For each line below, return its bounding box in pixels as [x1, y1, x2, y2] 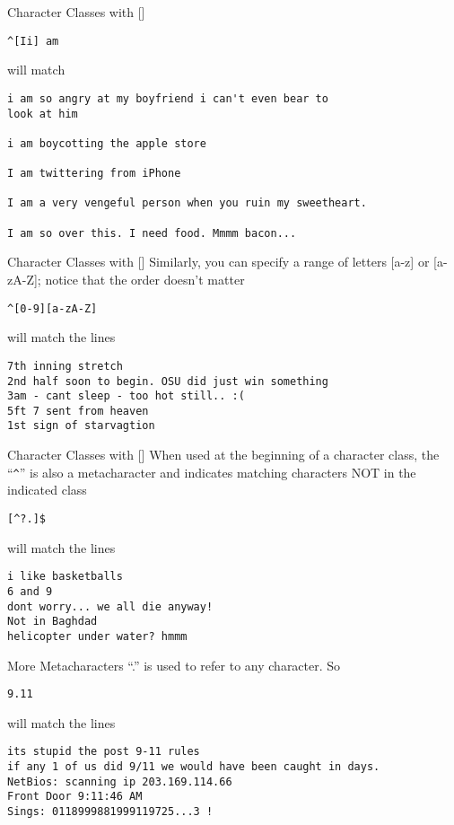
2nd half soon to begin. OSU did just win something [7, 374, 328, 388]
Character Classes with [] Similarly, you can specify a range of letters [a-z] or [7, 252, 430, 271]
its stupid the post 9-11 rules [7, 745, 200, 759]
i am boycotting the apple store [7, 136, 206, 150]
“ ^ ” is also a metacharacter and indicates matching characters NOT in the [7, 462, 416, 481]
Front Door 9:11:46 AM [7, 790, 143, 803]
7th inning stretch [7, 359, 123, 373]
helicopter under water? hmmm [7, 629, 188, 643]
